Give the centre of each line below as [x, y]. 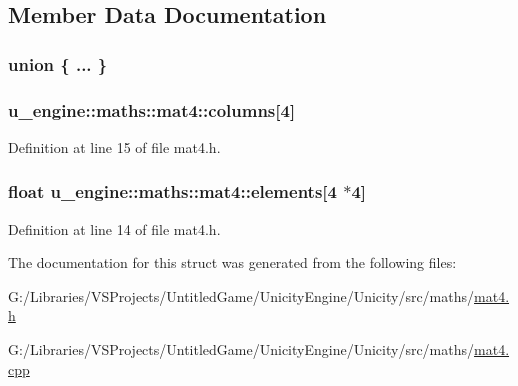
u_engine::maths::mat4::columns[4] [152, 109]
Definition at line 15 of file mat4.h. [114, 146]
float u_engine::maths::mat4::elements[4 [172, 191]
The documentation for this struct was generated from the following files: [232, 262]
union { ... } [58, 63]
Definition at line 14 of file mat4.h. [114, 228]
